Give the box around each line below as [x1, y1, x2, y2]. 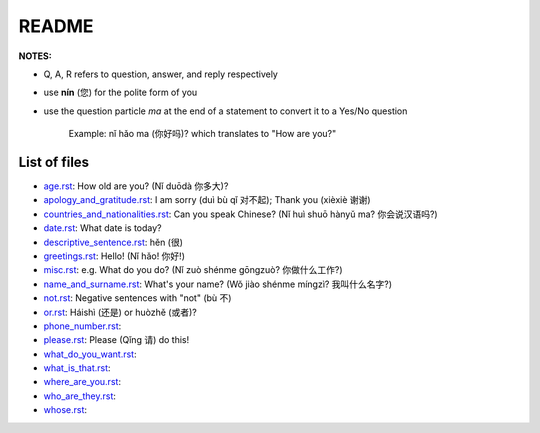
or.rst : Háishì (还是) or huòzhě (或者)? [43, 306, 197, 318]
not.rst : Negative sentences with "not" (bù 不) [43, 292, 232, 304]
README [18, 15, 94, 37]
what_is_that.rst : [43, 362, 111, 374]
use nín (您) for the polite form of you [43, 86, 198, 99]
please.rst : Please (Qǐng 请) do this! [43, 334, 190, 346]
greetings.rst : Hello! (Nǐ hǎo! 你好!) [43, 250, 185, 262]
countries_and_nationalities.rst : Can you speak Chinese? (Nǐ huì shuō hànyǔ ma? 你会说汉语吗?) [43, 208, 439, 220]
